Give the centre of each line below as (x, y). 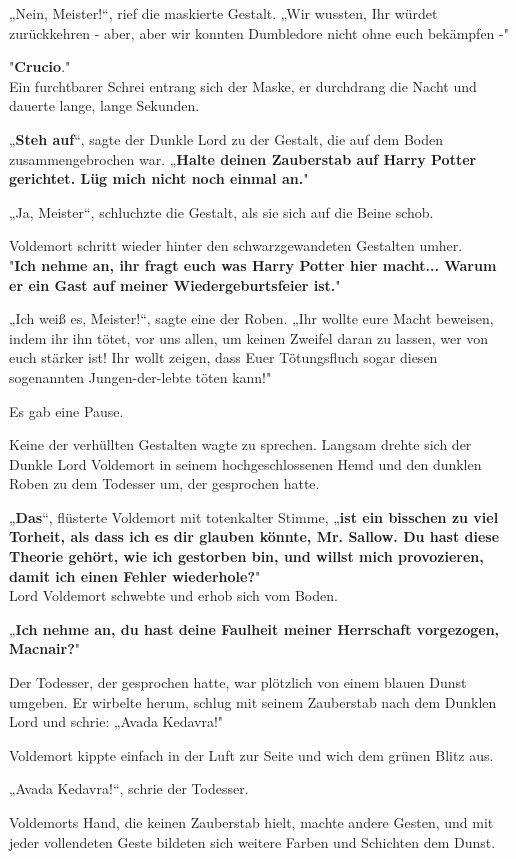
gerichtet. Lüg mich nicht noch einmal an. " (159, 178)
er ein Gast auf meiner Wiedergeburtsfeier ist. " (175, 284)
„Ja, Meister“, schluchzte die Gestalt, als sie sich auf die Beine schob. (221, 211)
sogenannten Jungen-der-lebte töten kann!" (140, 376)
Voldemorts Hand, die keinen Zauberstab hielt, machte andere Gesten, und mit (251, 822)
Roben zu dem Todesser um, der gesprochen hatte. (164, 483)
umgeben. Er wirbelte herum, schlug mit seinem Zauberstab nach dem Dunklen (253, 701)
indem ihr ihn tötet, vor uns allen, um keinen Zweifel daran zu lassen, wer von (249, 337)
